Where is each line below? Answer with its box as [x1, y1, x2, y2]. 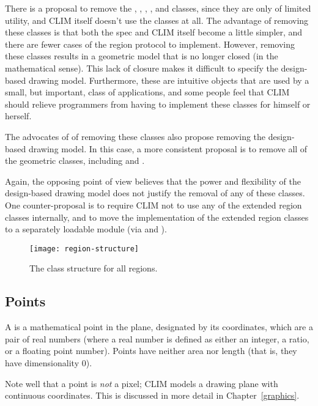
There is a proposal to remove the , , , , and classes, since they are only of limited [5, 2, 311, 14]
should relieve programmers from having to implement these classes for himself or [5, 97, 311, 110]
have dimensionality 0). [5, 356, 92, 369]
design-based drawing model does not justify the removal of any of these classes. [5, 186, 305, 199]
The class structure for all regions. [29, 262, 158, 275]
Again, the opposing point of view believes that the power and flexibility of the [5, 174, 301, 187]
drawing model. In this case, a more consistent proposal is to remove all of [28, 142, 308, 155]
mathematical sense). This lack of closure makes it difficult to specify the [5, 61, 278, 74]
